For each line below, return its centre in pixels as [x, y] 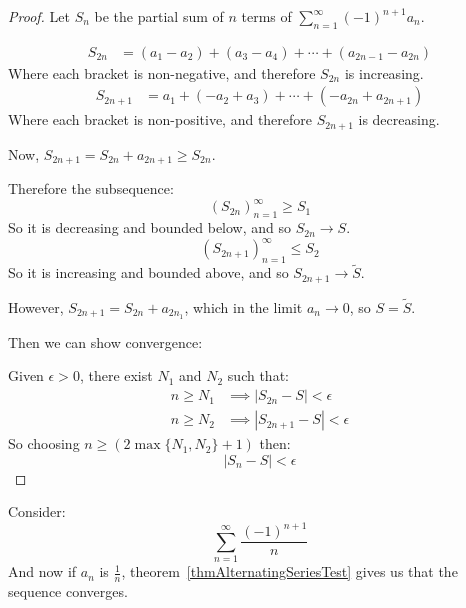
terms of [266, 16]
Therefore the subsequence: [91, 188]
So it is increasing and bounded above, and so [148, 272]
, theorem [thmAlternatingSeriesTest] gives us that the [289, 571]
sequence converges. [68, 591]
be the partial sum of [159, 16]
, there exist [116, 375]
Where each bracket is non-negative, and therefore [162, 72]
